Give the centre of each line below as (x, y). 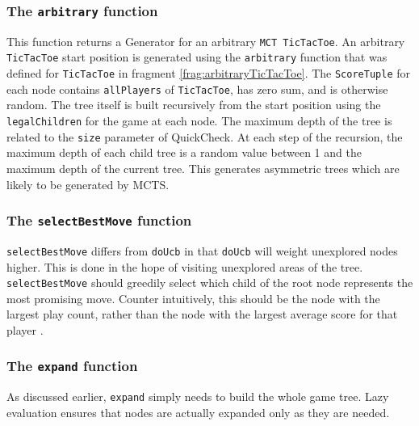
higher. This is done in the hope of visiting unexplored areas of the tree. (185, 266)
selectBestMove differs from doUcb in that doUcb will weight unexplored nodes (202, 250)
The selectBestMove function (99, 220)
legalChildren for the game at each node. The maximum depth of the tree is (199, 120)
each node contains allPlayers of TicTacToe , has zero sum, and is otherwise (197, 89)
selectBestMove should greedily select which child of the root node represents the (210, 283)
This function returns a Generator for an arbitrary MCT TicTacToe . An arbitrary (206, 41)
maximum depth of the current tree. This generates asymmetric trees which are (203, 168)
